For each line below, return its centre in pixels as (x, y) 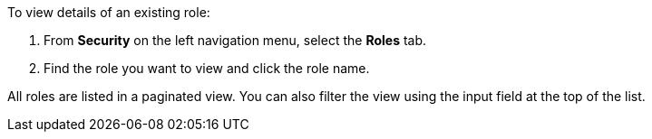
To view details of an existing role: (109, 12)
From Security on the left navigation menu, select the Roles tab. (235, 40)
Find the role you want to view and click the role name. (207, 68)
